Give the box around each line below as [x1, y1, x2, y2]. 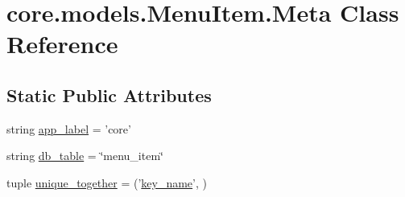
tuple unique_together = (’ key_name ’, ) [6, 174, 207, 191]
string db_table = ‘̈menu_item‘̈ [6, 147, 163, 164]
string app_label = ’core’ [6, 120, 131, 137]
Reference [6, 27, 118, 60]
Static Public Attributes [6, 82, 212, 107]
